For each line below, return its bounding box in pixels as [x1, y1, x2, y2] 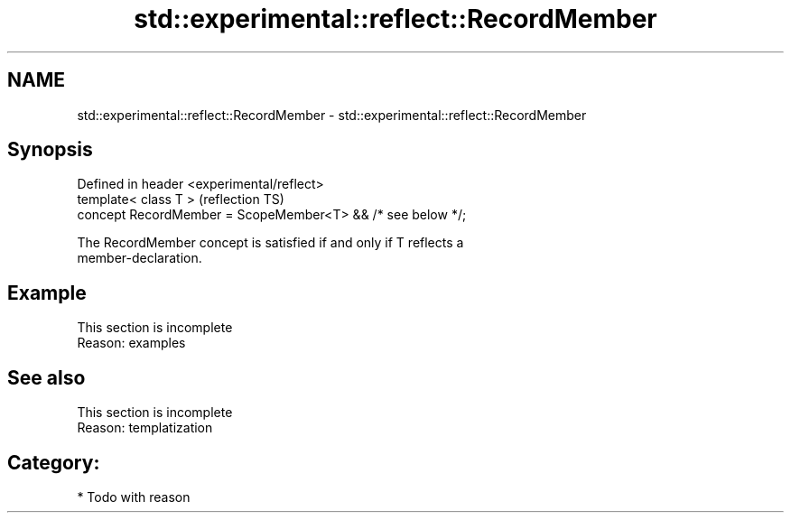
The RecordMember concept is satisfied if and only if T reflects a [77, 235, 464, 251]
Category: [7, 450, 100, 474]
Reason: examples [77, 335, 186, 351]
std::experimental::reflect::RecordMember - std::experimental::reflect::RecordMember [77, 107, 587, 123]
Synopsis [7, 138, 93, 162]
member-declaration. [77, 250, 202, 266]
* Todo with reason [77, 488, 191, 505]
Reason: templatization [77, 420, 213, 436]
